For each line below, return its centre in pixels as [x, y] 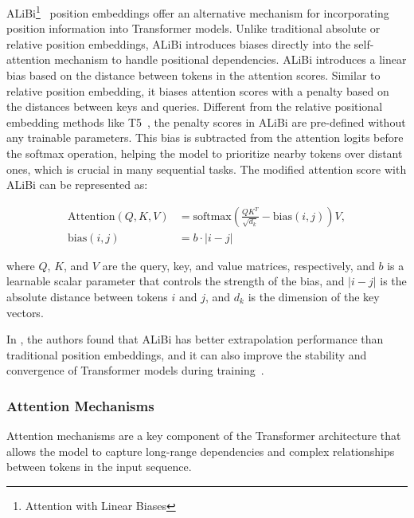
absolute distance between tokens [87, 297]
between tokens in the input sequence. [99, 467]
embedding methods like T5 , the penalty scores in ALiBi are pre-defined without [206, 122]
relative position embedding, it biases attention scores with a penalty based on [198, 90]
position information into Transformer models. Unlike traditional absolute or [193, 28]
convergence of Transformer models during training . [135, 370]
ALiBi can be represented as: [77, 184]
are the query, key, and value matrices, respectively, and [238, 265]
